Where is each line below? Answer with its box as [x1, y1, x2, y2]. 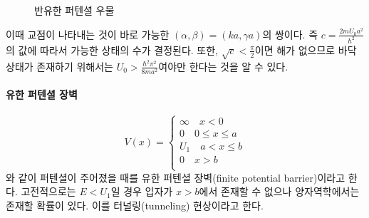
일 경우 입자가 [110, 184, 173, 199]
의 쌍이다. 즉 [262, 26, 318, 41]
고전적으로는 [21, 184, 76, 199]
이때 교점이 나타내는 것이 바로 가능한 [6, 26, 170, 41]
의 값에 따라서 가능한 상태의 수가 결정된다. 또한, [6, 42, 219, 57]
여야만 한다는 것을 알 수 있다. [158, 58, 289, 73]
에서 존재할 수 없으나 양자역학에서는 [199, 184, 360, 199]
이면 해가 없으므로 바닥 [254, 42, 357, 57]
